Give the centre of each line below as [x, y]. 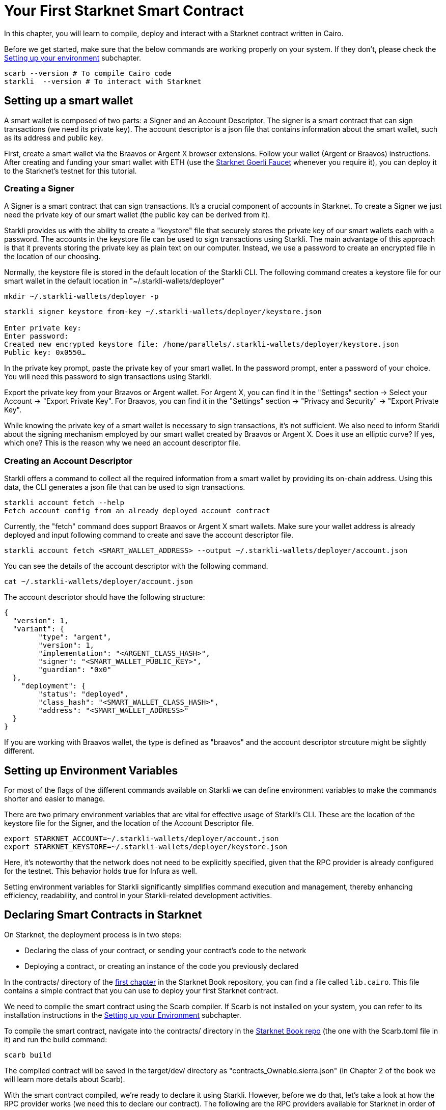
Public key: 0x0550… [45, 353]
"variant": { [38, 629]
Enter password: [36, 336]
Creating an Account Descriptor [68, 461]
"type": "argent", [75, 637]
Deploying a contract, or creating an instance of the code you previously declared [162, 966]
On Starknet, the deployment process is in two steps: [93, 934]
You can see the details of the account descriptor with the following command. [136, 566]
